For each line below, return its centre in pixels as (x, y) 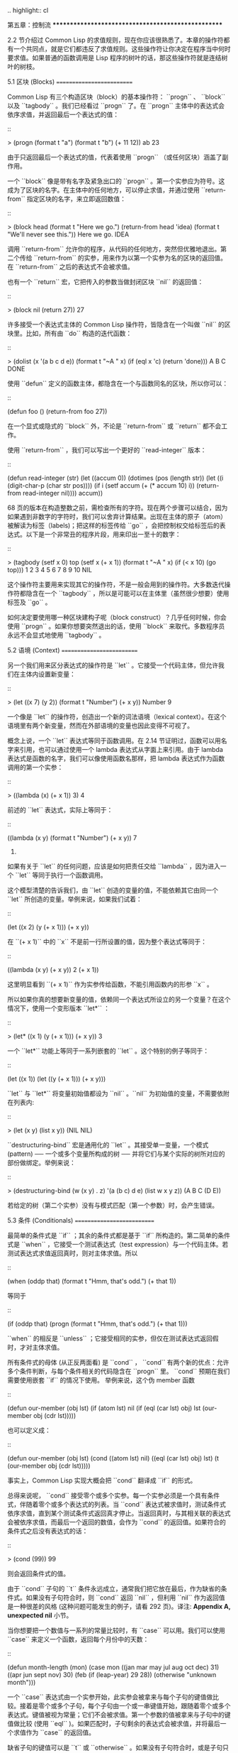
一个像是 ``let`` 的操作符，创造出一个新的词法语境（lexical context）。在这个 (117, 717)
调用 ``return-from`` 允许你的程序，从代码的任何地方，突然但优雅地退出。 (114, 249)
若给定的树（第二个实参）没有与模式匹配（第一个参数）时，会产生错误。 (113, 1205)
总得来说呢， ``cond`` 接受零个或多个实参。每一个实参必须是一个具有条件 (114, 1495)
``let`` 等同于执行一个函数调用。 (61, 875)
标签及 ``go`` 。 (29, 602)
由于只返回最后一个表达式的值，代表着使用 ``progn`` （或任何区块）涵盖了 (115, 157)
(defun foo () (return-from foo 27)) (57, 411)
